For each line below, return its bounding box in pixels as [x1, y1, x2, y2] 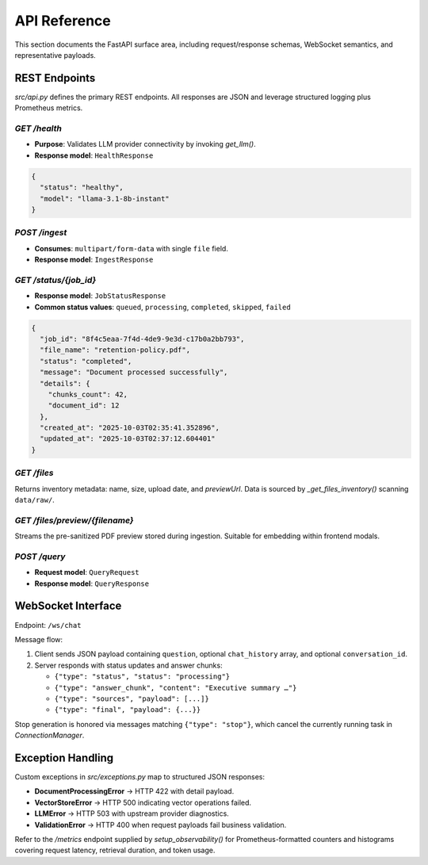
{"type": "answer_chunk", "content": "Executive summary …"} [54, 683, 297, 692]
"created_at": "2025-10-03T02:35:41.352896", [40, 423, 220, 432]
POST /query [14, 551, 66, 562]
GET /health [14, 123, 63, 134]
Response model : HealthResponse [34, 151, 154, 160]
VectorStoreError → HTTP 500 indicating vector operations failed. [34, 798, 252, 807]
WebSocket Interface [14, 599, 122, 613]
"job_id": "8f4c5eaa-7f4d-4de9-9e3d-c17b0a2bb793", [40, 334, 245, 343]
